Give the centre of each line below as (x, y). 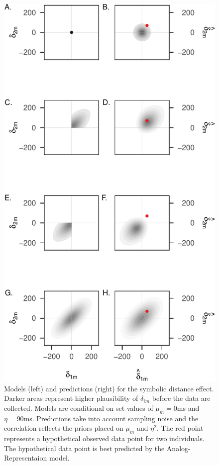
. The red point (180, 428)
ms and (188, 408)
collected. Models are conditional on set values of (79, 408)
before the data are (181, 398)
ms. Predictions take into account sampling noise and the (111, 418)
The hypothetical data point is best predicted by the (84, 448)
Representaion (26, 458)
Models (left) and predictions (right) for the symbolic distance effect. (109, 388)
